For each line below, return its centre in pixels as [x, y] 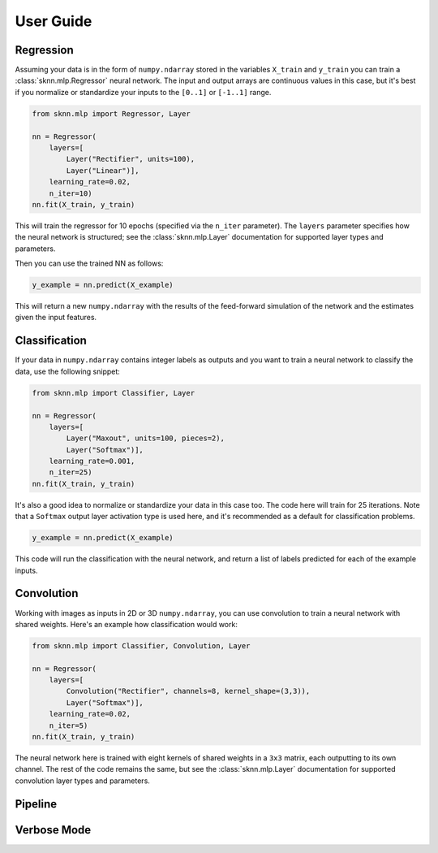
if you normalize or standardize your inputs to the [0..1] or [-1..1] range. [143, 92]
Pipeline [36, 804]
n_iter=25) [71, 472]
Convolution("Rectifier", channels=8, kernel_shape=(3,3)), [188, 691]
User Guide [54, 21]
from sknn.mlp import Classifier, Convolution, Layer [141, 645]
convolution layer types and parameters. [82, 781]
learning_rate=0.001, [92, 461]
